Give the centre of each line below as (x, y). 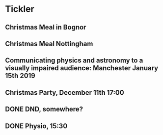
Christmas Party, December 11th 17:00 (65, 93)
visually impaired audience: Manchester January (82, 68)
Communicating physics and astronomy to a (74, 61)
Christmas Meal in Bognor (46, 27)
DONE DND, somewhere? (44, 109)
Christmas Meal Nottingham (49, 43)
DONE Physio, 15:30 (36, 126)
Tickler (20, 9)
